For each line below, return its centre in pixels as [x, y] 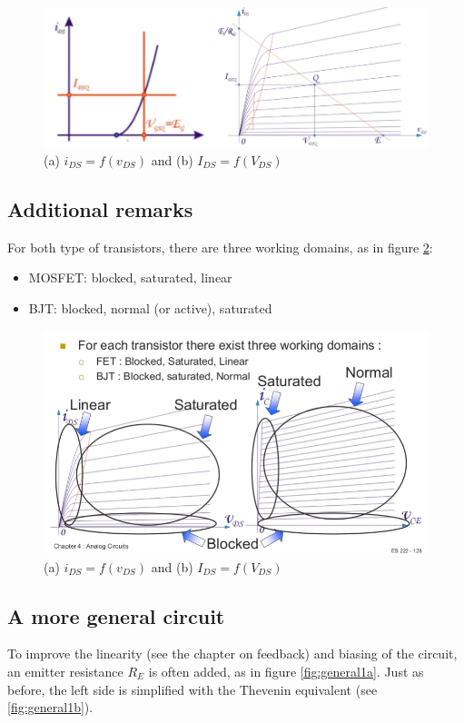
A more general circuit [116, 615]
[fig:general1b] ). [50, 707]
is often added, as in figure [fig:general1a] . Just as [286, 671]
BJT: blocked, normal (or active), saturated [150, 307]
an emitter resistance [65, 671]
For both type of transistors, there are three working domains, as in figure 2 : [220, 247]
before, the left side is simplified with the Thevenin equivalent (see [193, 689]
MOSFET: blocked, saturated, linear [130, 277]
